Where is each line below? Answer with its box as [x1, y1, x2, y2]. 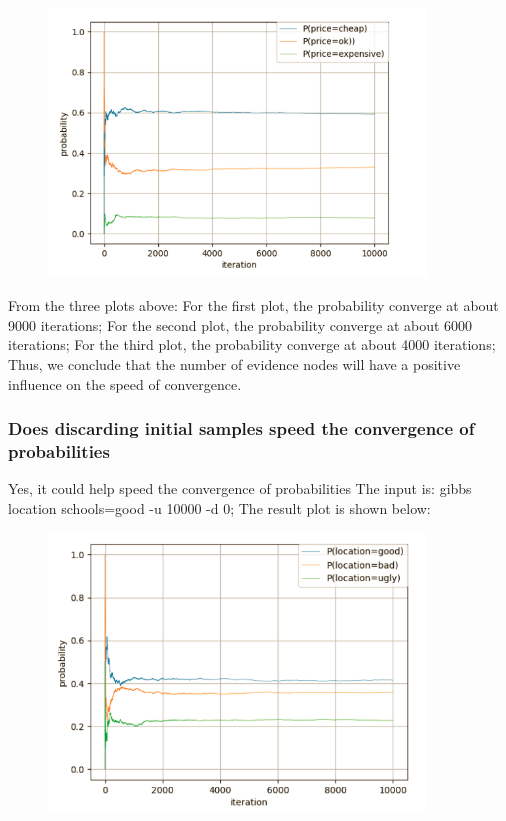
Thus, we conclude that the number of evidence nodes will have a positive [8, 353, 461, 374]
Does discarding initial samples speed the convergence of [8, 416, 475, 441]
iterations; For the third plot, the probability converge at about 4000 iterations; [8, 334, 496, 355]
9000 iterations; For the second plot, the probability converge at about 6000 [8, 314, 473, 335]
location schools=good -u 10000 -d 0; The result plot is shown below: [8, 497, 431, 518]
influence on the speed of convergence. [8, 373, 242, 394]
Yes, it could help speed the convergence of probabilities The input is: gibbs [8, 478, 472, 499]
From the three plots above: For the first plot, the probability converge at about [8, 295, 499, 316]
